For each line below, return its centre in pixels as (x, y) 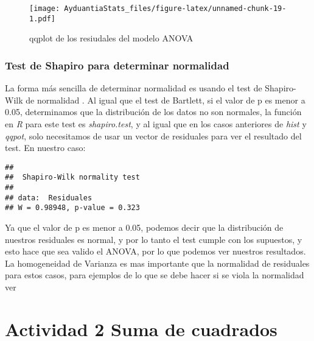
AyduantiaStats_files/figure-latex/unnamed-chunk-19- (175, 9)
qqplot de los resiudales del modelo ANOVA (111, 38)
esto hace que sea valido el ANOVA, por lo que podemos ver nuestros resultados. (155, 251)
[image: (45, 9)
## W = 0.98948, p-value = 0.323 (72, 208)
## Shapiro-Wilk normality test (72, 178)
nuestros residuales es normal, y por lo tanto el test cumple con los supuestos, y (154, 239)
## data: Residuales (49, 198)
